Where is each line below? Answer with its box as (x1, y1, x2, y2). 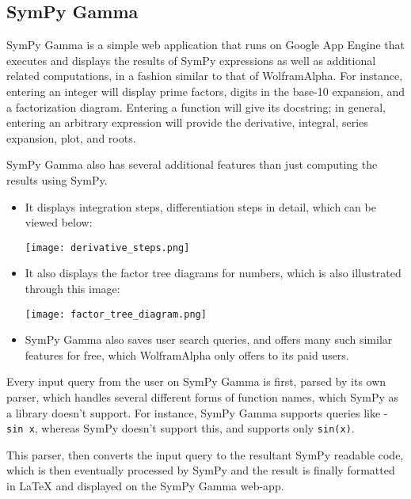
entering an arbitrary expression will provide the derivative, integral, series (6, 114, 368, 131)
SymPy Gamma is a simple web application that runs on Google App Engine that (6, 36, 405, 53)
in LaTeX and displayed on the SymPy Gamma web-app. (6, 478, 284, 494)
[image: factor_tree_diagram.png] (25, 308, 207, 320)
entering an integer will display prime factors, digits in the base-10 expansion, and (6, 82, 405, 99)
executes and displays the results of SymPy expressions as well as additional (6, 51, 376, 68)
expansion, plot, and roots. (6, 129, 136, 146)
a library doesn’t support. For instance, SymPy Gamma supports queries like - (6, 404, 388, 421)
